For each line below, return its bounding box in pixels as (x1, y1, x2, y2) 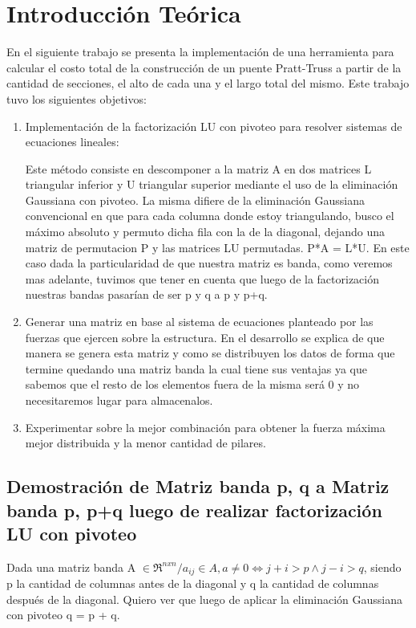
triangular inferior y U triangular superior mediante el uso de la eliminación (25, 176, 398, 193)
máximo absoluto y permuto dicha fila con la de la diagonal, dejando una (25, 223, 385, 240)
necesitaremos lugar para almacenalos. (25, 392, 213, 408)
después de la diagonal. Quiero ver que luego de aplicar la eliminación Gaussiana (6, 590, 403, 607)
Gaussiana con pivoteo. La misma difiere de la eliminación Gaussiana (25, 191, 365, 208)
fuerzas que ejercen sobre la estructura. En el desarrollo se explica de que (25, 328, 385, 345)
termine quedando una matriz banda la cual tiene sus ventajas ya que (25, 360, 367, 377)
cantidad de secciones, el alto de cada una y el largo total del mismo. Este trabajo (6, 75, 410, 92)
